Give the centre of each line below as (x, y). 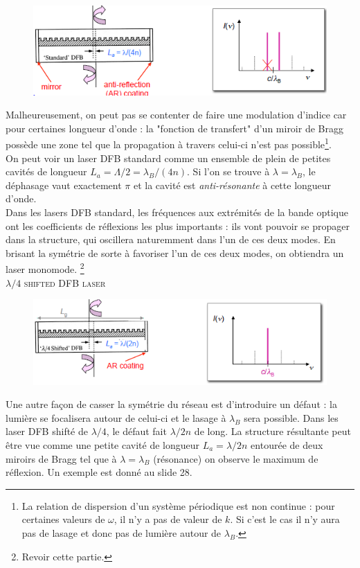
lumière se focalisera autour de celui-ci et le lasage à (116, 417)
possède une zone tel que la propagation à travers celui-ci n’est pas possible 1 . (169, 143)
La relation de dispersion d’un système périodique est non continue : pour (178, 505)
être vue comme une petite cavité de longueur (103, 444)
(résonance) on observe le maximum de (236, 458)
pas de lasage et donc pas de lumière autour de (121, 532)
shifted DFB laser (65, 282)
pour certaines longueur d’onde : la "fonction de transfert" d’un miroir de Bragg (174, 128)
